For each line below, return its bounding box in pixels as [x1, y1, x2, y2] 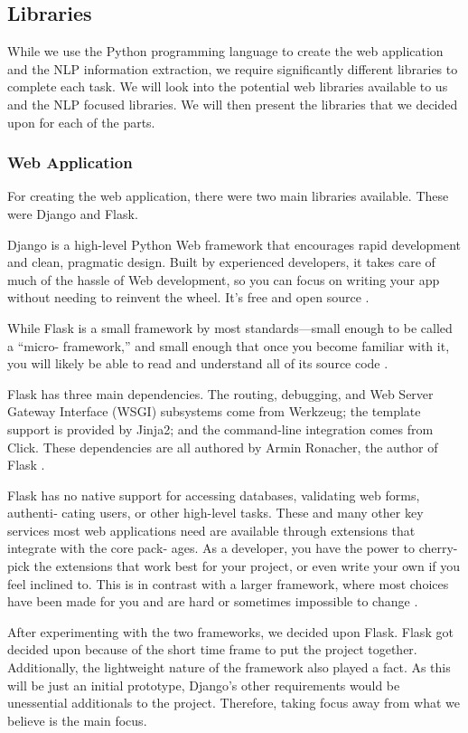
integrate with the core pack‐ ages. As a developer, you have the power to [7, 538, 415, 557]
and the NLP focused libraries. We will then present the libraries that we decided [7, 94, 458, 113]
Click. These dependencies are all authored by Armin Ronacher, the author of [7, 437, 438, 456]
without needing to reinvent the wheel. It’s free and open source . [7, 288, 370, 307]
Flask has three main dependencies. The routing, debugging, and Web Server [7, 384, 434, 403]
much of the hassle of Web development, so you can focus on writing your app [7, 270, 440, 289]
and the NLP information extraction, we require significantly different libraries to [7, 59, 458, 78]
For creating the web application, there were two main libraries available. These [7, 186, 449, 205]
